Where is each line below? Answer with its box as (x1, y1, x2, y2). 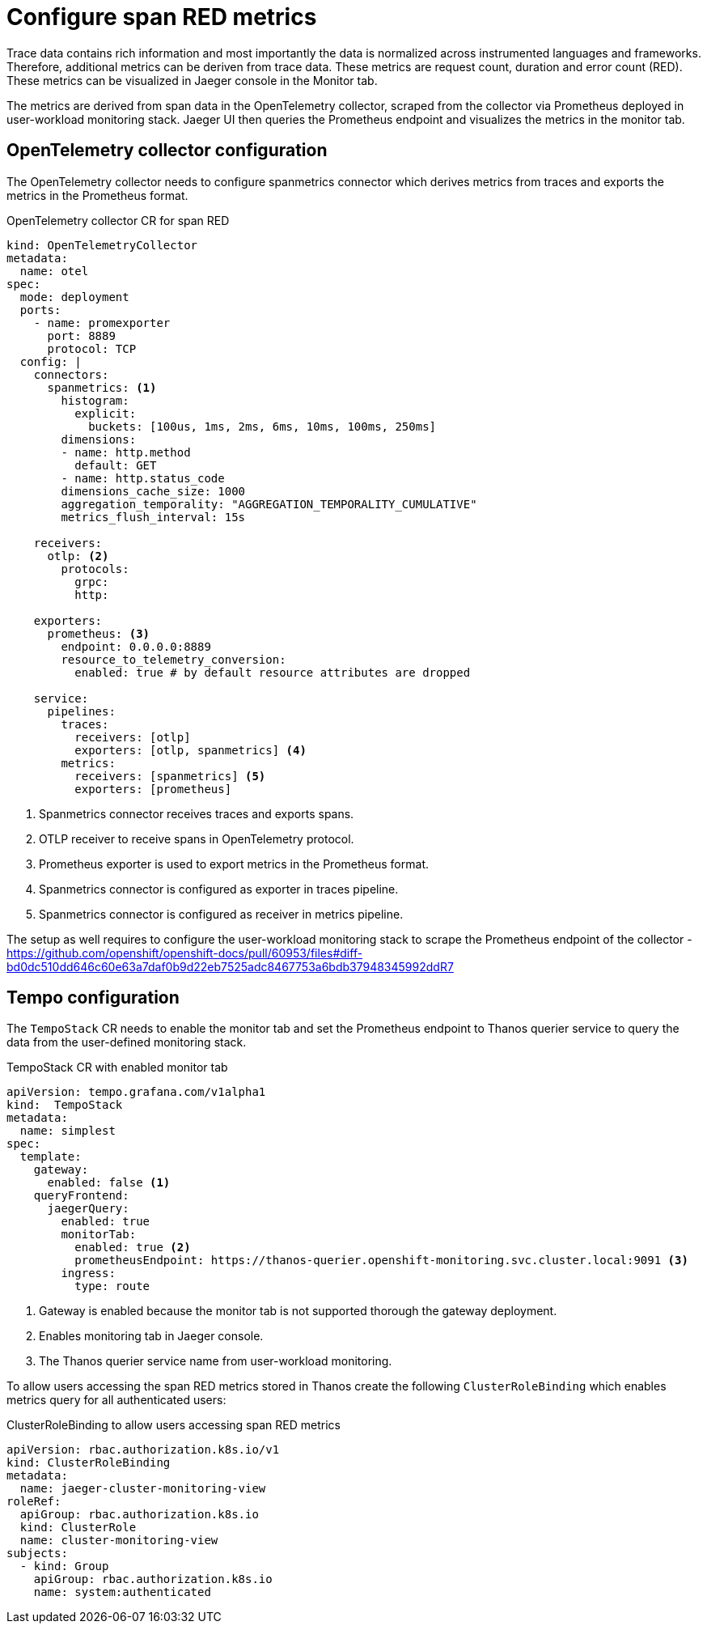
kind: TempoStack (6, 1098, 123, 1112)
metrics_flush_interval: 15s (61, 510, 246, 524)
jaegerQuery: (47, 1202, 129, 1216)
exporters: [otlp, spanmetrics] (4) (74, 743, 307, 757)
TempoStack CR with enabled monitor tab (6, 1060, 228, 1075)
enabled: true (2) (74, 1241, 191, 1254)
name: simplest (19, 1124, 116, 1138)
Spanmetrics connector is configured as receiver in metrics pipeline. (39, 906, 404, 921)
